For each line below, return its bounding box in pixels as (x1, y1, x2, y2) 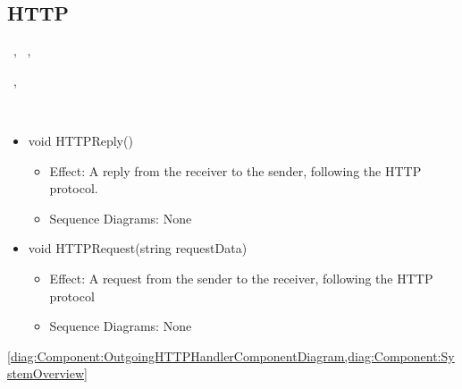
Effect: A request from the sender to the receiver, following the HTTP (49, 268, 433, 287)
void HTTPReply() (28, 131, 133, 149)
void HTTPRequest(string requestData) (28, 239, 248, 258)
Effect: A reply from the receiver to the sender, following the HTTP (49, 161, 422, 180)
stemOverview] (7, 364, 88, 383)
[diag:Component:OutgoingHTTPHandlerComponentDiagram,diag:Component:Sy (7, 346, 455, 365)
